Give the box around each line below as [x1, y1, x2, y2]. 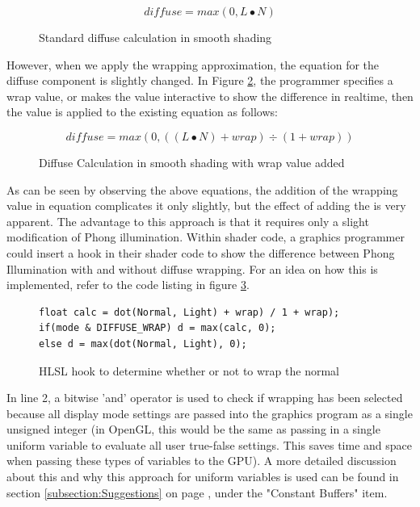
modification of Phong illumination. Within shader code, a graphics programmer [6, 228, 405, 245]
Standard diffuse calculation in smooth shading [39, 29, 272, 45]
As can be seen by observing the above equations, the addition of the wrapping [6, 181, 398, 198]
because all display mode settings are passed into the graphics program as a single [6, 404, 413, 421]
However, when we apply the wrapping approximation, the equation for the [6, 56, 380, 73]
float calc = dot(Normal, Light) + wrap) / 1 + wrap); [39, 306, 340, 318]
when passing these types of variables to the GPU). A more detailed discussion [6, 452, 397, 469]
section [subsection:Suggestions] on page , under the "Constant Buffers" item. [6, 484, 388, 501]
